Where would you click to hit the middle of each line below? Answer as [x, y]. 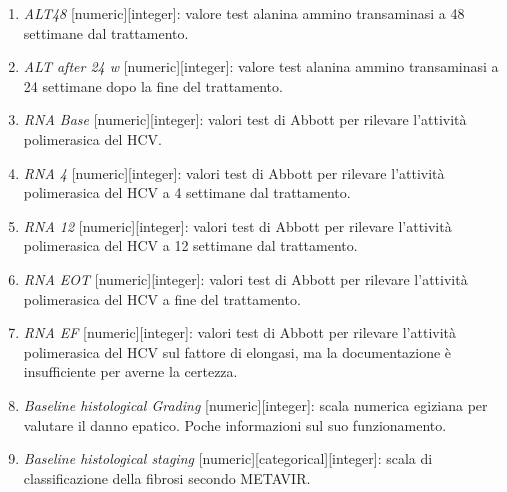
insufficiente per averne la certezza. [130, 371]
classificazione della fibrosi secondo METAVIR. [167, 477]
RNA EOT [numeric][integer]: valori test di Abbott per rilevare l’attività [245, 278]
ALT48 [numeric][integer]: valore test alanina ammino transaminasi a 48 [244, 13]
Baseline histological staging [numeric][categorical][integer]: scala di [228, 458]
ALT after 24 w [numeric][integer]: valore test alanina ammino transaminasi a [261, 66]
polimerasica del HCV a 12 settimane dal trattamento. [190, 245]
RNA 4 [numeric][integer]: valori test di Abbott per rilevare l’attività [234, 172]
